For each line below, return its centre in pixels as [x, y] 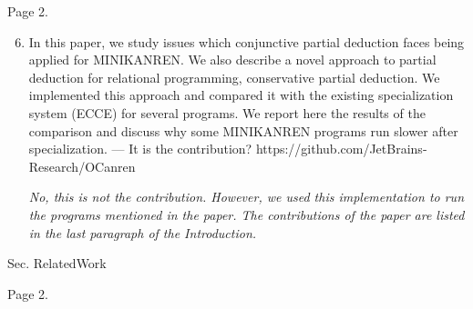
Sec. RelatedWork [57, 263]
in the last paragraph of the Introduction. [143, 232]
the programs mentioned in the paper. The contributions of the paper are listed [247, 214]
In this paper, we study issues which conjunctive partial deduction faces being [247, 41]
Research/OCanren [82, 166]
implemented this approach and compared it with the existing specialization [241, 95]
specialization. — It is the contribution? [140, 149]
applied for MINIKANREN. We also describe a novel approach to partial [232, 60]
